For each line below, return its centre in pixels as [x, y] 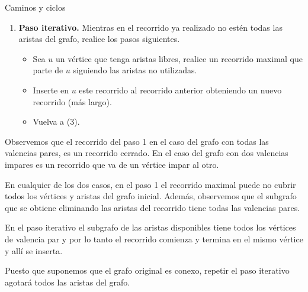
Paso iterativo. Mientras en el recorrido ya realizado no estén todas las [150, 27]
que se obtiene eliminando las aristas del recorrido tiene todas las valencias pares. [153, 207]
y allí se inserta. [34, 250]
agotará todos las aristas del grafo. [68, 282]
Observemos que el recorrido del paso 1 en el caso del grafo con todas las [137, 141]
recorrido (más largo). [72, 101]
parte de [48, 70]
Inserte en [51, 90]
